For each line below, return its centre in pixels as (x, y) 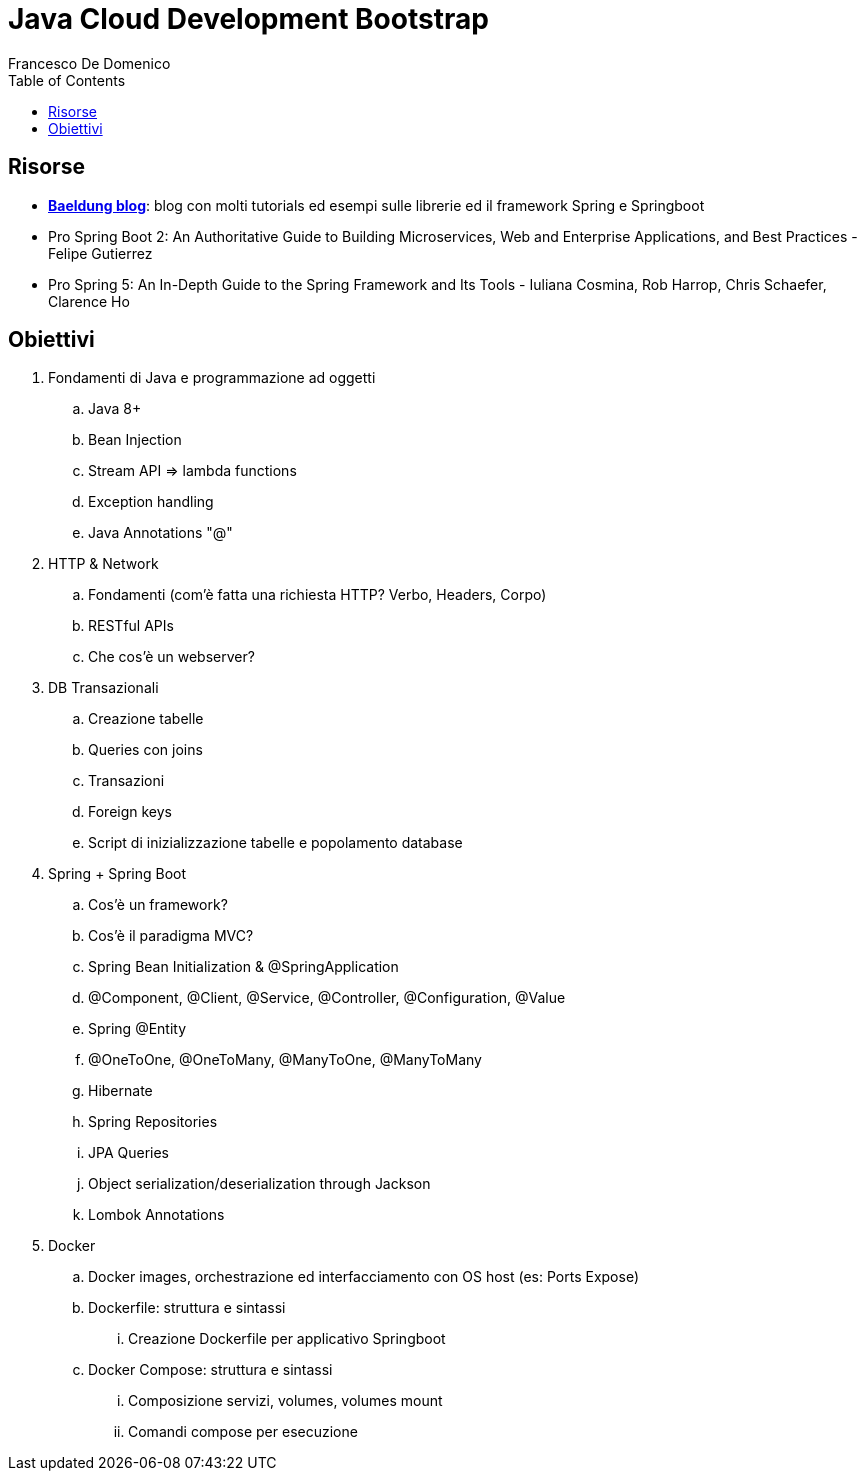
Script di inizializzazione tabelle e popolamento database (275, 843)
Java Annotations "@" (160, 533)
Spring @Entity (137, 1029)
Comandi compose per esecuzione (243, 1432)
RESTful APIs (131, 626)
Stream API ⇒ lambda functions (192, 471)
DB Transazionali (103, 688)
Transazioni (126, 781)
